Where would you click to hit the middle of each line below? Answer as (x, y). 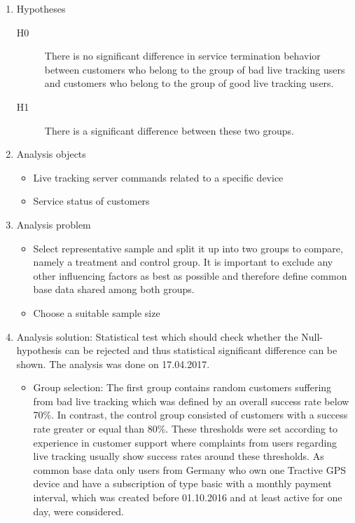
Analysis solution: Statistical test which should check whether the (157, 336)
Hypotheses (41, 8)
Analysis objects (51, 154)
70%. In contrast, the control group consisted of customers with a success (190, 415)
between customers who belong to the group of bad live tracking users (195, 69)
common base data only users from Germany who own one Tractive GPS (190, 469)
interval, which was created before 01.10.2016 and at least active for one (188, 497)
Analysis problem (54, 224)
